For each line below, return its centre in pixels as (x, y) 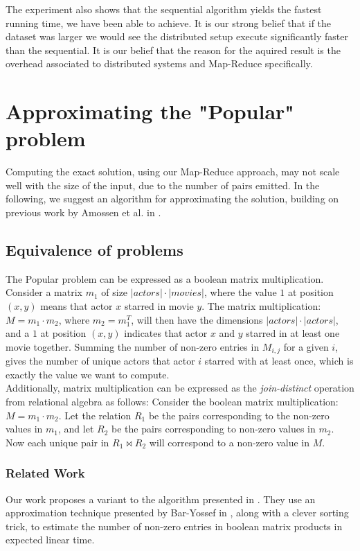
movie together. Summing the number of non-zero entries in (133, 346)
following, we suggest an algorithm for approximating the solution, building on (172, 199)
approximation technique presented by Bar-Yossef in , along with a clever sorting (177, 513)
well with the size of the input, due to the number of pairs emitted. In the (163, 185)
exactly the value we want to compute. (88, 374)
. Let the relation (95, 415)
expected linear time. (50, 540)
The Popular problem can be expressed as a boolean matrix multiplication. (165, 278)
